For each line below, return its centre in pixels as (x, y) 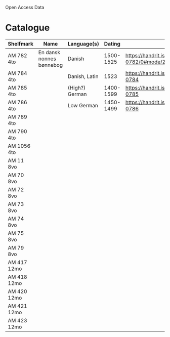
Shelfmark (21, 44)
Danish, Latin (83, 76)
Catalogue (28, 28)
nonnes (47, 59)
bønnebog (51, 65)
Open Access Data (25, 7)
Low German (83, 105)
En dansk (49, 52)
